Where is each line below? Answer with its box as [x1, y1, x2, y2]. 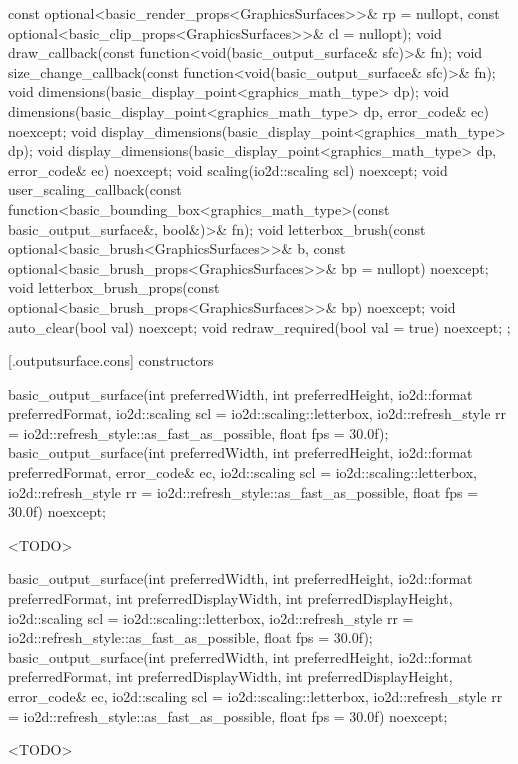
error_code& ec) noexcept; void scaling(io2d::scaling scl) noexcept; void [8, 159, 448, 180]
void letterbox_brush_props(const [8, 277, 220, 298]
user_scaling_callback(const [8, 179, 182, 200]
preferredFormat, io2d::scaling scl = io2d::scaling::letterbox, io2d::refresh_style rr [8, 403, 506, 424]
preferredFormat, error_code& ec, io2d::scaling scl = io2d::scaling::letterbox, [8, 462, 477, 483]
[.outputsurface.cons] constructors [8, 350, 214, 371]
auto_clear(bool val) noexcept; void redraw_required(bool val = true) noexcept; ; [8, 316, 511, 337]
